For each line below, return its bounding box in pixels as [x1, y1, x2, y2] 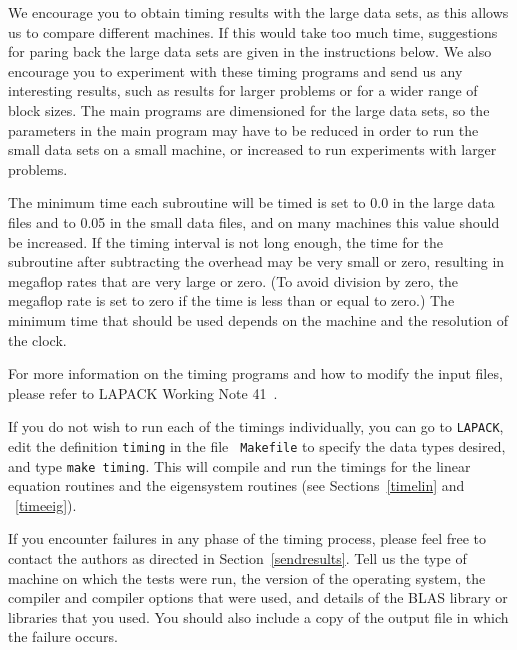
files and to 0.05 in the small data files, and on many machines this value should [8, 211, 500, 232]
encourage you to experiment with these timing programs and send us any [8, 60, 463, 81]
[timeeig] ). [15, 494, 77, 515]
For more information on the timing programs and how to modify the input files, [8, 363, 503, 384]
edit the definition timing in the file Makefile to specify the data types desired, [8, 435, 506, 456]
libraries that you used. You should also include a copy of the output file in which [8, 606, 509, 627]
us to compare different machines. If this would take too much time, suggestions [8, 21, 498, 42]
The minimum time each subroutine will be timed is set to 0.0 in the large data [8, 192, 495, 213]
